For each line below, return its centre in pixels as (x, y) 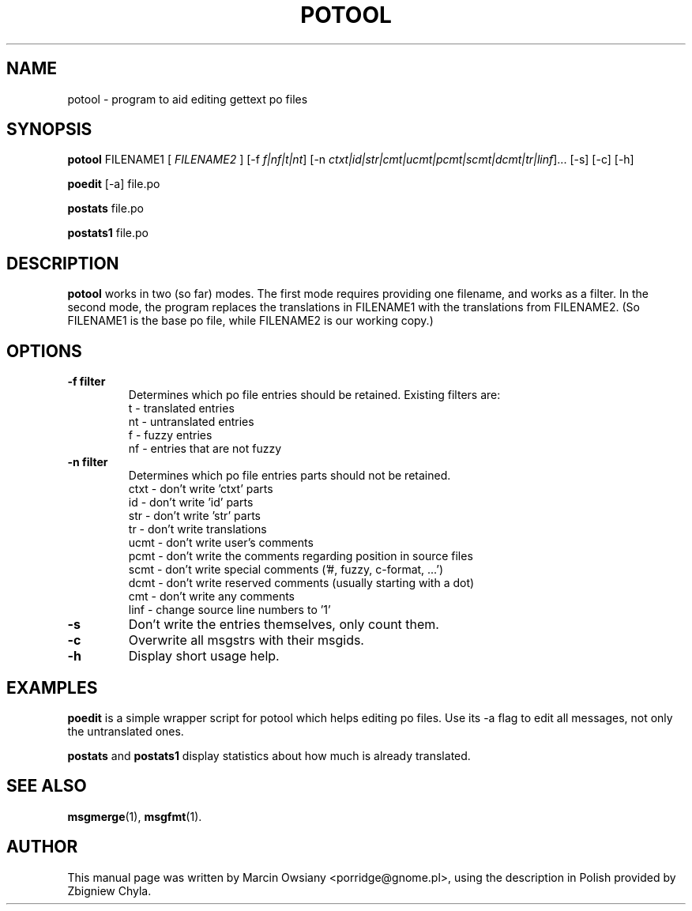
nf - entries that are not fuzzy (205, 449)
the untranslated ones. (126, 731)
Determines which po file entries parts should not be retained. (290, 476)
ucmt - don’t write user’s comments (221, 543)
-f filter (86, 382)
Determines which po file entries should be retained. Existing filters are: (314, 395)
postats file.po (105, 209)
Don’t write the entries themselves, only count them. (284, 625)
